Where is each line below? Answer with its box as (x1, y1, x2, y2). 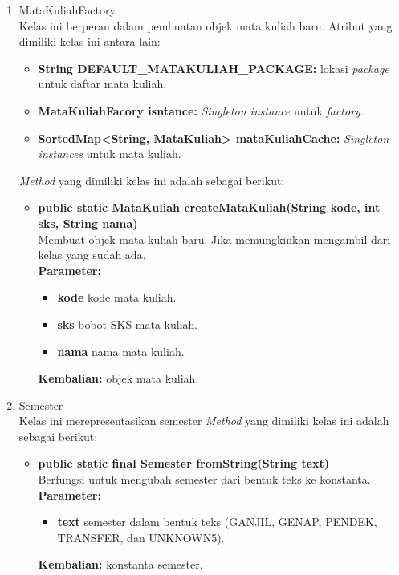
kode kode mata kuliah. (57, 289, 177, 306)
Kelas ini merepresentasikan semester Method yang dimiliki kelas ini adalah (18, 412, 389, 429)
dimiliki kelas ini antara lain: (18, 33, 161, 50)
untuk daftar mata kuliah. (38, 75, 167, 92)
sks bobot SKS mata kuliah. (57, 315, 198, 332)
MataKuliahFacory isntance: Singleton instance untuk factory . (38, 102, 364, 119)
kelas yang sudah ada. (38, 246, 146, 263)
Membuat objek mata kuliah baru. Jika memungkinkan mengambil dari (38, 230, 391, 247)
